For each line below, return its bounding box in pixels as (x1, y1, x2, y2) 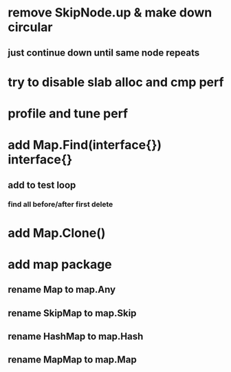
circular (8, 19, 53, 35)
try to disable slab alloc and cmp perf (8, 74, 224, 90)
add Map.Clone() (8, 225, 106, 241)
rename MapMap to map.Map (8, 354, 137, 366)
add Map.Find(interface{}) (8, 138, 162, 153)
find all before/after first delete (8, 199, 113, 209)
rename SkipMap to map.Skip (8, 307, 137, 319)
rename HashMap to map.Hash (8, 331, 144, 342)
